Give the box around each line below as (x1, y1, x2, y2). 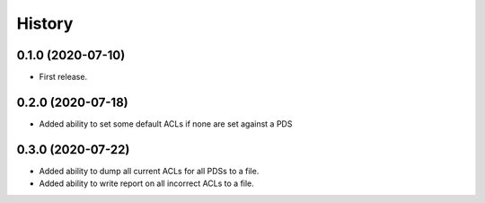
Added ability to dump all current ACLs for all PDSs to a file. (39, 165, 260, 176)
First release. (39, 72, 88, 83)
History (16, 13, 74, 33)
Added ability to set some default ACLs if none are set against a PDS (39, 118, 293, 129)
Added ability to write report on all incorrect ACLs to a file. (39, 178, 255, 189)
